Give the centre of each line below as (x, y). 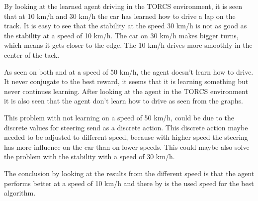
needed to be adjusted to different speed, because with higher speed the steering (126, 137)
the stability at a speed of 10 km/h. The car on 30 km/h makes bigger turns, (121, 35)
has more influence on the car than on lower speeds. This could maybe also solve (127, 147)
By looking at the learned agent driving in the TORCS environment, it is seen (123, 6)
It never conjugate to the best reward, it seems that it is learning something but (126, 81)
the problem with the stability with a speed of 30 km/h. (89, 156)
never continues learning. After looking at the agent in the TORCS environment (126, 91)
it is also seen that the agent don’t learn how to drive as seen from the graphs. (124, 101)
